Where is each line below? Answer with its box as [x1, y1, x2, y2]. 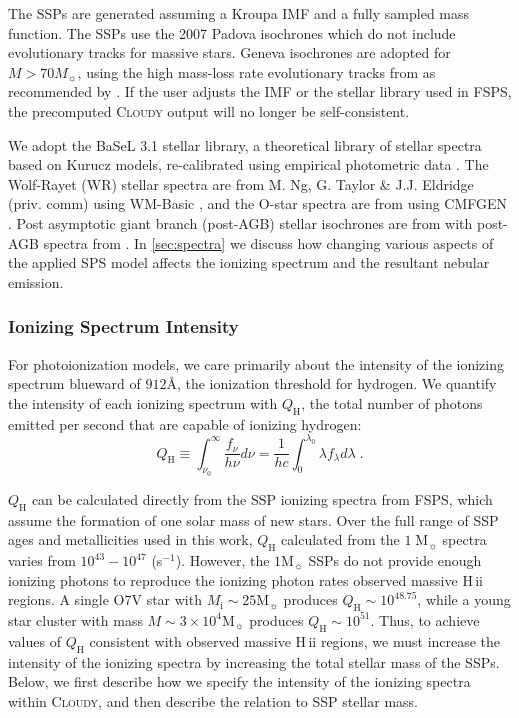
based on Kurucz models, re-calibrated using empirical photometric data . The [8, 154, 489, 175]
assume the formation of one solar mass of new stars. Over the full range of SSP [8, 509, 499, 530]
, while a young [417, 589, 511, 610]
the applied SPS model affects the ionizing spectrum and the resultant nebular [8, 252, 490, 273]
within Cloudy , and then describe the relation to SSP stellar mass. [8, 690, 418, 711]
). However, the [175, 550, 270, 570]
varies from [8, 550, 76, 570]
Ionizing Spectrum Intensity [8, 314, 239, 339]
